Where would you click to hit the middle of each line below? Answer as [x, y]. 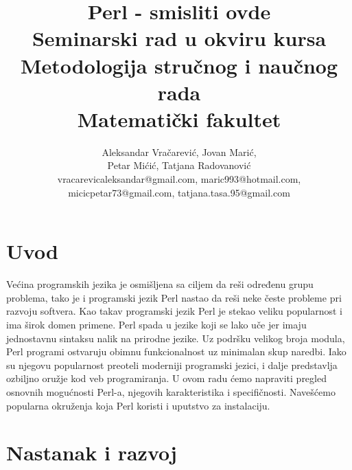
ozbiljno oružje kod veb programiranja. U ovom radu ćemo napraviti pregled [166, 378]
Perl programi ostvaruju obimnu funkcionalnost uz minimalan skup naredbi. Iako [176, 351]
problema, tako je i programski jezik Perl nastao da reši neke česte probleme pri [174, 297]
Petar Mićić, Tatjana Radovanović [179, 165]
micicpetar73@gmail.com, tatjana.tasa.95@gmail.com [179, 192]
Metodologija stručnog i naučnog [179, 65]
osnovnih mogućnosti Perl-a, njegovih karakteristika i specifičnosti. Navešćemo [171, 391]
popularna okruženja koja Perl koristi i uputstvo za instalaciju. [138, 405]
